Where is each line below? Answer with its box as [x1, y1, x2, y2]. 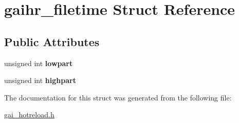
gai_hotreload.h [4, 109, 54, 120]
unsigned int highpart [4, 75, 76, 86]
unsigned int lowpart [4, 57, 73, 68]
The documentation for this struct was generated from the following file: [4, 92, 232, 102]
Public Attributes [4, 33, 100, 49]
